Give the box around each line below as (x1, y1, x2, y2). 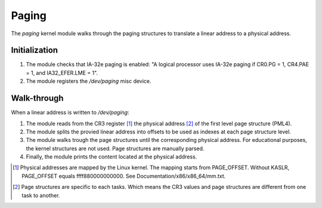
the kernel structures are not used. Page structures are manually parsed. (26, 145, 205, 152)
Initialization (11, 45, 58, 55)
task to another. (21, 191, 60, 199)
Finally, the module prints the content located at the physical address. (26, 153, 197, 160)
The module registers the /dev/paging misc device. (26, 77, 151, 85)
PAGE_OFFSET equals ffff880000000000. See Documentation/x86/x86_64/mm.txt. (21, 172, 226, 179)
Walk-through (11, 93, 64, 104)
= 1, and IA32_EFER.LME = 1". (26, 69, 98, 76)
